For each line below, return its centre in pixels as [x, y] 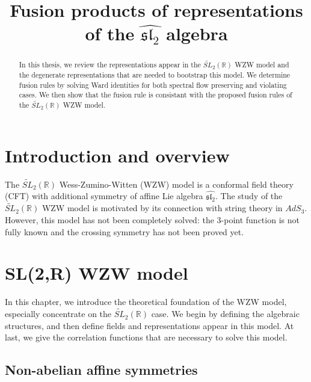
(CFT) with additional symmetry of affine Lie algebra [104, 196]
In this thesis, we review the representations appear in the [110, 65]
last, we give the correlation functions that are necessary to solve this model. [146, 337]
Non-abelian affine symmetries [101, 370]
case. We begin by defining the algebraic [225, 314]
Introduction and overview [117, 155]
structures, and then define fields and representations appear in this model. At [149, 325]
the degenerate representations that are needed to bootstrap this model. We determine [155, 75]
